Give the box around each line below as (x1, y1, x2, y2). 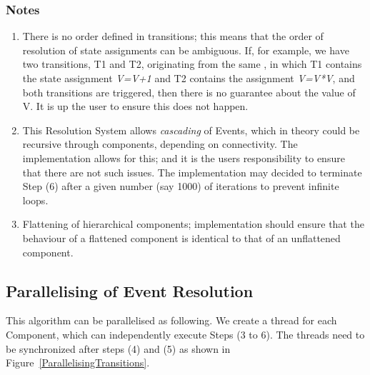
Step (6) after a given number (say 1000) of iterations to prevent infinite (22, 179, 339, 194)
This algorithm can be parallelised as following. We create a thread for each (6, 313, 337, 328)
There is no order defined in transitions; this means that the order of (22, 29, 324, 44)
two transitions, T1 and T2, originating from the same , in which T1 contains (22, 56, 362, 71)
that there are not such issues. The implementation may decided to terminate (22, 164, 362, 179)
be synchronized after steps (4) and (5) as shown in (6, 341, 231, 356)
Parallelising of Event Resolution (6, 279, 254, 301)
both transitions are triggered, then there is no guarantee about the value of (22, 84, 356, 99)
